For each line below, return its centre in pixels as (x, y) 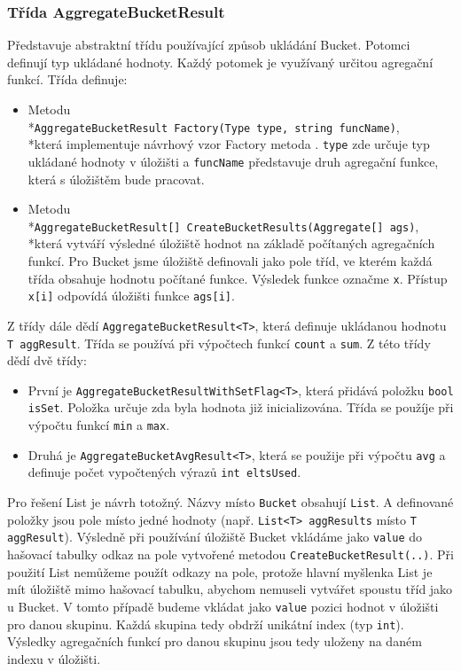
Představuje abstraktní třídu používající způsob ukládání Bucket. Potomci (209, 45)
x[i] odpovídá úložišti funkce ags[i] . (131, 296)
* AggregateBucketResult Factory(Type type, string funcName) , (214, 126)
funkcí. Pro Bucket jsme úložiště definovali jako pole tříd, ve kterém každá (230, 261)
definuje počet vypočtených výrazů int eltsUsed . (164, 472)
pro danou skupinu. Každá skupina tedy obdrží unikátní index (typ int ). (206, 624)
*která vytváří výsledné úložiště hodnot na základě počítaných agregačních (231, 243)
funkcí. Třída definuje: (67, 79)
